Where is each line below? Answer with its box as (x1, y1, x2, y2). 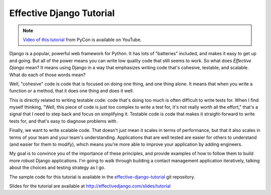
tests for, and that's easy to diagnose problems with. (9, 118, 118, 124)
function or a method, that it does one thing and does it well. (9, 88, 134, 94)
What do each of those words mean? (9, 72, 86, 78)
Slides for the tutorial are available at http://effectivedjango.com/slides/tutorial (9, 183, 171, 189)
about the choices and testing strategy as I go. (9, 164, 105, 170)
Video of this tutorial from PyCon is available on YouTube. (23, 37, 142, 43)
